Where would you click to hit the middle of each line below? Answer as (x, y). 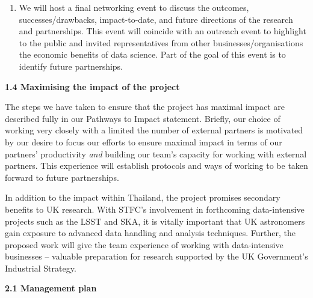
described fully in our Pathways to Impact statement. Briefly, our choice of (143, 118)
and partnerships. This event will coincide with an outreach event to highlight (163, 31)
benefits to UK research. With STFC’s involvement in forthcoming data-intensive (155, 209)
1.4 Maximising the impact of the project (92, 86)
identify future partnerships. (71, 66)
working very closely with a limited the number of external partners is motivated (154, 130)
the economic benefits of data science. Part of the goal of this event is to (152, 54)
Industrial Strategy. (41, 268)
